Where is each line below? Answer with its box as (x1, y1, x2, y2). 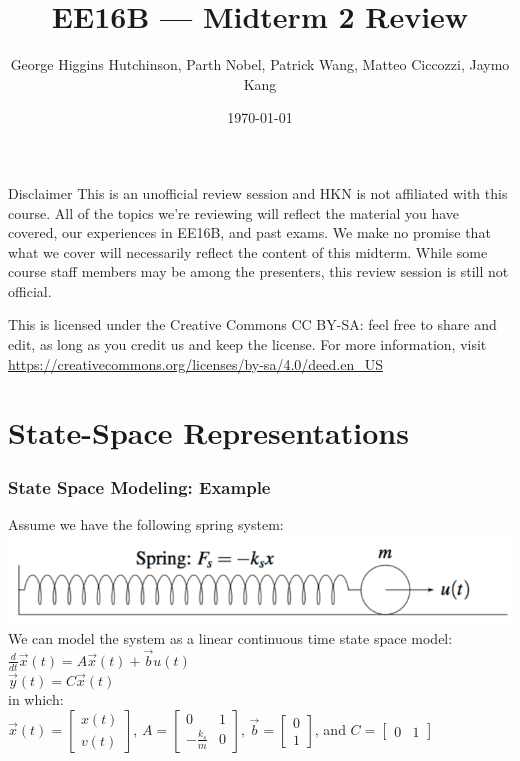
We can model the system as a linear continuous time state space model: (8, 628, 453, 649)
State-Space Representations (8, 412, 409, 453)
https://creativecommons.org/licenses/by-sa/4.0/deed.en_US (8, 353, 383, 374)
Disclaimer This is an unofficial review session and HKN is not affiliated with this (8, 182, 508, 203)
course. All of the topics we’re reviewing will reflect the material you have (8, 202, 460, 223)
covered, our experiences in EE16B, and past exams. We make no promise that (8, 222, 491, 243)
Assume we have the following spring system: (8, 513, 284, 534)
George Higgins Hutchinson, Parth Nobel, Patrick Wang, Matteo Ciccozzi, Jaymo (10, 54, 510, 75)
